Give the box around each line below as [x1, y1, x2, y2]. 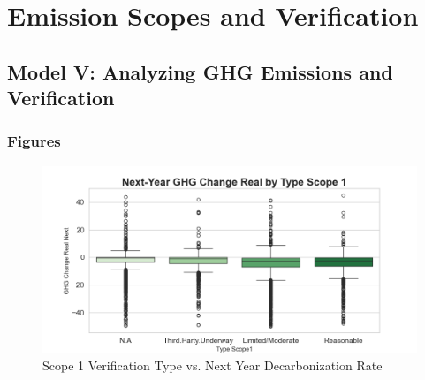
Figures [7, 130, 61, 152]
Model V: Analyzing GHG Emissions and [7, 57, 393, 85]
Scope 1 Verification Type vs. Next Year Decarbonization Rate [42, 356, 383, 375]
